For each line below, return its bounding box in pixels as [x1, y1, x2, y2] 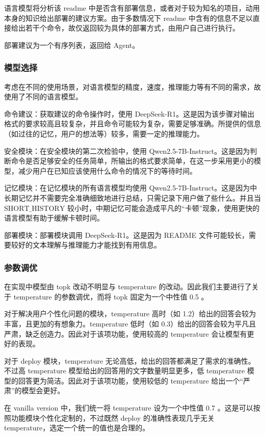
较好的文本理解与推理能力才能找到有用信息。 [11, 239, 161, 250]
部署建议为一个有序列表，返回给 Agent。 [4, 39, 140, 50]
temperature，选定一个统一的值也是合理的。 [4, 422, 150, 433]
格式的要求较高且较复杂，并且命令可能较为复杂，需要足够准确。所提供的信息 [4, 118, 261, 129]
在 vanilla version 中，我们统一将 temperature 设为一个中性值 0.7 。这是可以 [4, 402, 253, 413]
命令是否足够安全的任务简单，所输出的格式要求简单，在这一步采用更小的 [11, 155, 254, 166]
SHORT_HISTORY [4, 205, 65, 212]
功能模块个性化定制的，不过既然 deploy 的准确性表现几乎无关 [11, 412, 215, 423]
